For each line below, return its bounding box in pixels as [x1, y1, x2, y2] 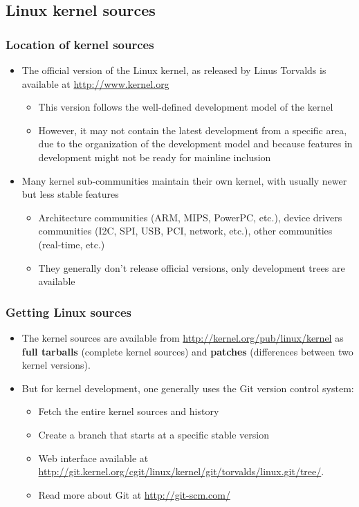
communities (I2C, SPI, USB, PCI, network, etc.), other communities [38, 223, 333, 238]
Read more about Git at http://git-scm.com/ [38, 487, 230, 501]
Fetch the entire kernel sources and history [38, 404, 219, 418]
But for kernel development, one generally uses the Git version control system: [21, 380, 354, 395]
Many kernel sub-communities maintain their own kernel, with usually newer [21, 173, 347, 187]
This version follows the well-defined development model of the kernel [38, 100, 333, 114]
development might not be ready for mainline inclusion [38, 149, 271, 164]
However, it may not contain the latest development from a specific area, [38, 122, 347, 137]
